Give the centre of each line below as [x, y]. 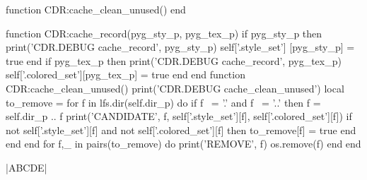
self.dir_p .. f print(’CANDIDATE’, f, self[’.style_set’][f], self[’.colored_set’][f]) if [179, 116]
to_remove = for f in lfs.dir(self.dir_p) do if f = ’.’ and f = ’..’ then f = [163, 102]
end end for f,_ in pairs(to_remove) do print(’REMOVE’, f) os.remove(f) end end [183, 144]
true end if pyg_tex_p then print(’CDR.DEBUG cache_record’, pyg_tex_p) [174, 60]
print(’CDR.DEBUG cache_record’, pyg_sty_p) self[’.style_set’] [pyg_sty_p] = [180, 47]
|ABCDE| [27, 167]
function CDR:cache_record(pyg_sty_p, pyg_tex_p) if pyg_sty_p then [164, 33]
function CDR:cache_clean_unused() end [96, 9]
